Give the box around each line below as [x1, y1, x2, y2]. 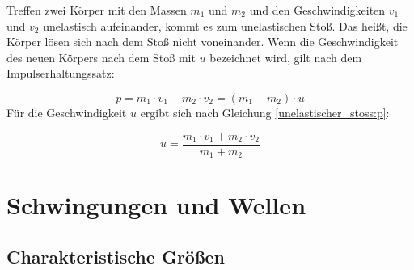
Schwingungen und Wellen [6, 188, 306, 221]
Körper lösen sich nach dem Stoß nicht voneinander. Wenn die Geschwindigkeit [6, 33, 399, 50]
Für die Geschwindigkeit [6, 103, 127, 120]
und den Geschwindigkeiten [249, 2, 386, 18]
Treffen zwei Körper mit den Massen [6, 2, 187, 18]
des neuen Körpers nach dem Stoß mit [6, 49, 196, 65]
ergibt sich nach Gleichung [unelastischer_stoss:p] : [140, 103, 390, 120]
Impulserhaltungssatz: [6, 65, 115, 82]
